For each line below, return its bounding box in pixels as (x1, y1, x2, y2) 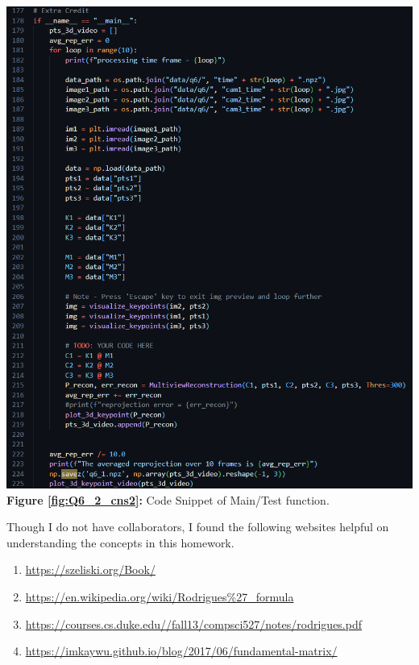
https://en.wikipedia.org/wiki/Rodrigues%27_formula (25, 588, 294, 605)
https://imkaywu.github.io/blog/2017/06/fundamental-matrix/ (25, 642, 338, 659)
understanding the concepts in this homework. (6, 534, 234, 551)
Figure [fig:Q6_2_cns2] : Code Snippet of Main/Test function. (6, 491, 330, 508)
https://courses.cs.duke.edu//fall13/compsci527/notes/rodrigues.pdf (25, 615, 362, 632)
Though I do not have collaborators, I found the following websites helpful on (6, 518, 389, 535)
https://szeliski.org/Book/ (25, 561, 156, 578)
